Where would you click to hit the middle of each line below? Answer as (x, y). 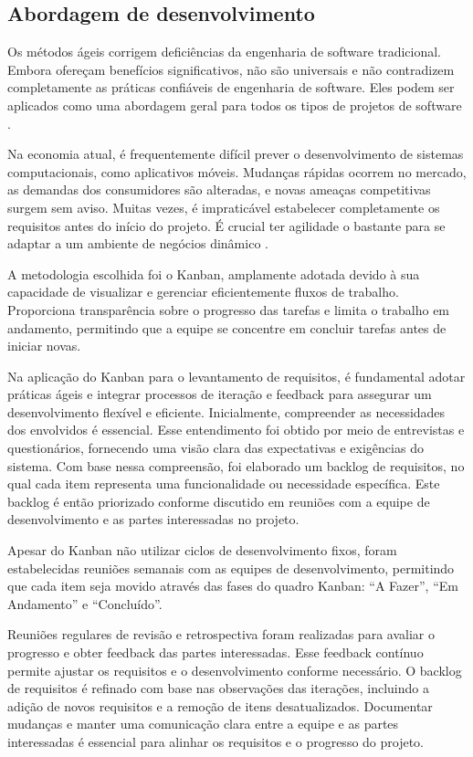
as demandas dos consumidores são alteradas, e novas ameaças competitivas (219, 189)
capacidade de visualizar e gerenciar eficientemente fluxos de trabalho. (203, 292)
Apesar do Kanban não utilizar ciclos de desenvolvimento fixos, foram (202, 550)
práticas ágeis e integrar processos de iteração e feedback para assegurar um (220, 394)
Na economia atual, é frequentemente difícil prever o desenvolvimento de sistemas (236, 154)
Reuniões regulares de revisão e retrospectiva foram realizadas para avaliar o (221, 634)
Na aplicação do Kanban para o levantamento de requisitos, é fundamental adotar (236, 376)
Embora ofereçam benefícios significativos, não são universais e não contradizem (231, 69)
